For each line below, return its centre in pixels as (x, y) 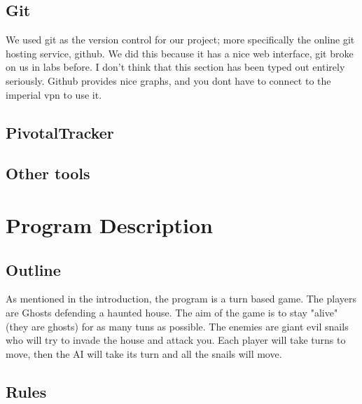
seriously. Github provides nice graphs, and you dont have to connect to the (168, 80)
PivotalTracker (60, 132)
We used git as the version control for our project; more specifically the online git (180, 40)
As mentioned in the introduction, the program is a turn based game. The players (181, 299)
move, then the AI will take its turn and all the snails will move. (144, 353)
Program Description (109, 224)
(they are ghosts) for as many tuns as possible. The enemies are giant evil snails (177, 326)
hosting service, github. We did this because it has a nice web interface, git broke (180, 53)
